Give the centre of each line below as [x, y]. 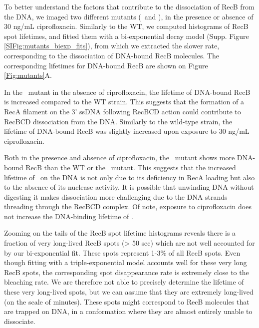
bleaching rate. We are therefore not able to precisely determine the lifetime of [124, 282]
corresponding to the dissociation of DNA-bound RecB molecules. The [112, 55]
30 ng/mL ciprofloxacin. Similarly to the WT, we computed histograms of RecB [126, 26]
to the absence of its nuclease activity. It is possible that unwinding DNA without [129, 187]
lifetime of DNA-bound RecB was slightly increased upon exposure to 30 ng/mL [127, 131]
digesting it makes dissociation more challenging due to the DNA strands [116, 196]
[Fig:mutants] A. [28, 75]
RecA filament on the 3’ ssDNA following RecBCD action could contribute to [123, 111]
